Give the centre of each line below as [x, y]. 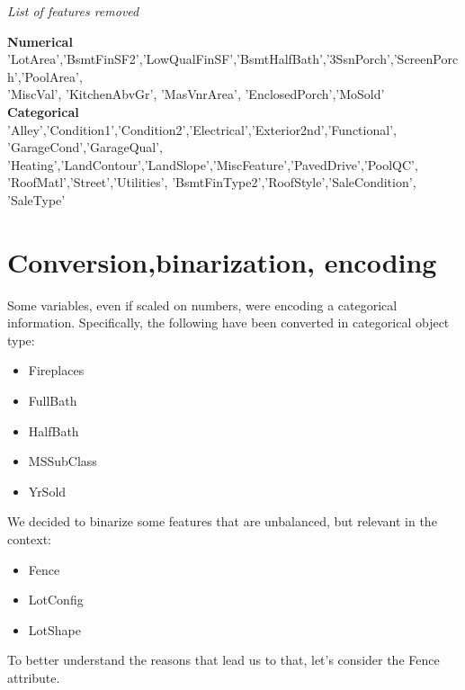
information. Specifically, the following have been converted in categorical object [228, 323]
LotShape [54, 629]
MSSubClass [63, 461]
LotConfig [56, 600]
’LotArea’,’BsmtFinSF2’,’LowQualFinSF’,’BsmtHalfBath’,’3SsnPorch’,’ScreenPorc [233, 59]
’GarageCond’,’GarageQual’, [85, 147]
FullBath [53, 401]
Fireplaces [56, 370]
